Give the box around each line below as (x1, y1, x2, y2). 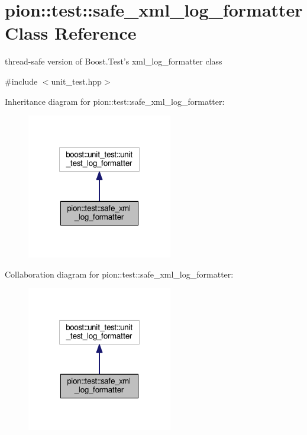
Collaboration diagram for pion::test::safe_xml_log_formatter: (5, 268, 234, 280)
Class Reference (5, 21, 137, 45)
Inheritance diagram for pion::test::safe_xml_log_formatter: (5, 95, 225, 107)
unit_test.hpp (51, 75, 102, 87)
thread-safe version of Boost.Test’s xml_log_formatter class (5, 55, 222, 67)
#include (5, 75, 38, 87)
